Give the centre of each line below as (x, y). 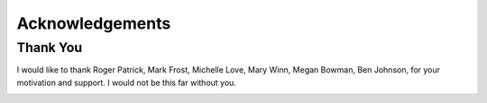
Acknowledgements (94, 23)
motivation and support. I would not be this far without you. (126, 82)
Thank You (50, 47)
